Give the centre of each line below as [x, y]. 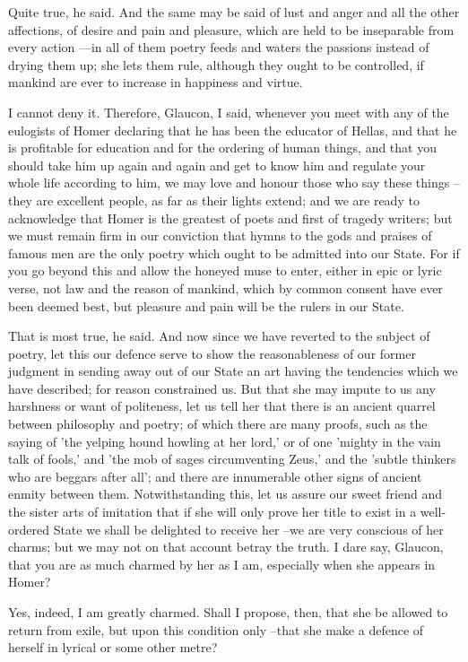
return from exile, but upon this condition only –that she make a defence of [216, 629]
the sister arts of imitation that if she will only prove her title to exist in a [212, 512]
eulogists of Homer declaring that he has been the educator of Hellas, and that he [233, 130]
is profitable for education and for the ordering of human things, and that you [222, 148]
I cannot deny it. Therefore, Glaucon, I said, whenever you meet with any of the [229, 112]
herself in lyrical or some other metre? [113, 647]
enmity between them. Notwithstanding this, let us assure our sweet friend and [225, 494]
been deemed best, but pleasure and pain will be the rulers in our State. [206, 305]
